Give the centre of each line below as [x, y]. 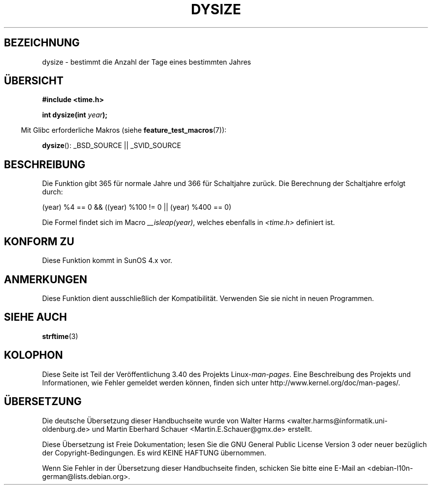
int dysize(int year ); [75, 115]
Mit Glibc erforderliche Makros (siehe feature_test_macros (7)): [124, 130]
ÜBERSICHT [34, 81]
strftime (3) [60, 336]
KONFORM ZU [39, 241]
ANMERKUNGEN [46, 279]
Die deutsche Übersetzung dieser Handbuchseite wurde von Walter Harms [163, 420]
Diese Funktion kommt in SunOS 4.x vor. [107, 261]
